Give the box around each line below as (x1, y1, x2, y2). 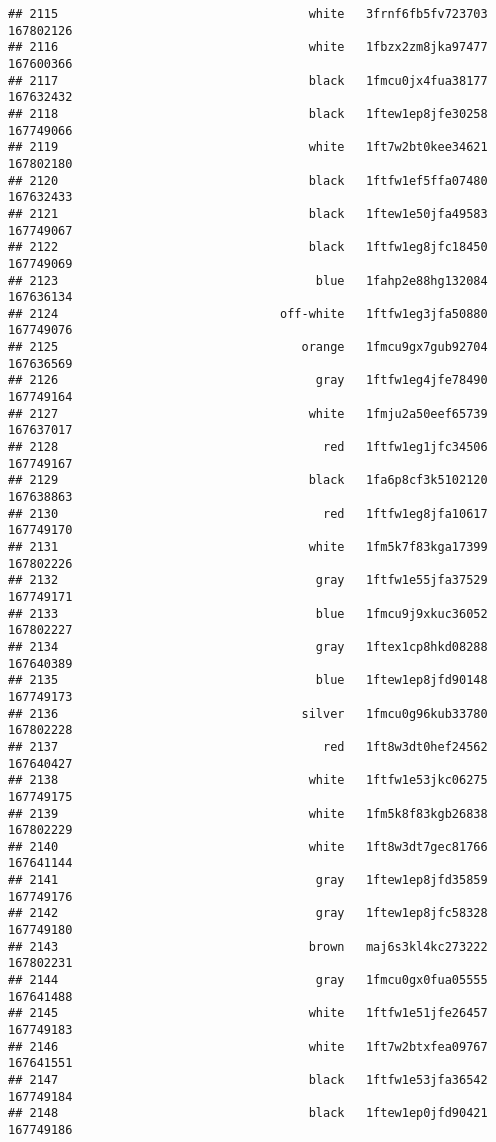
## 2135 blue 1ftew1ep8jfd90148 (8, 673, 488, 688)
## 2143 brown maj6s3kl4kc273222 (8, 939, 488, 954)
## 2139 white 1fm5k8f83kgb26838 (8, 806, 488, 821)
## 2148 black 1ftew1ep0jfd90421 (8, 1106, 488, 1121)
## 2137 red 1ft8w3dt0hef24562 (8, 739, 488, 754)
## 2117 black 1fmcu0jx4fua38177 (8, 73, 488, 88)
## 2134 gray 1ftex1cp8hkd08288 (8, 639, 488, 654)
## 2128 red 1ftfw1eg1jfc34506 (8, 440, 488, 455)
